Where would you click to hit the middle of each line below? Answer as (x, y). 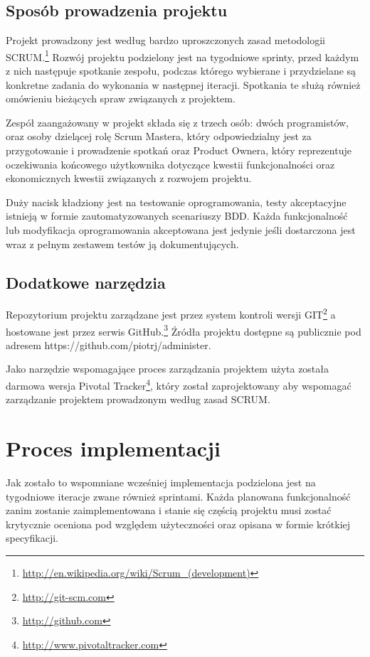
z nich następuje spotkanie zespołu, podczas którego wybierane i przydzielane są (181, 71)
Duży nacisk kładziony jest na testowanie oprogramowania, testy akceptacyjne (176, 202)
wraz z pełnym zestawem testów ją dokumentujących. (122, 244)
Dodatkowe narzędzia (86, 282)
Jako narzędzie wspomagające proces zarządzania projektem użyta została (168, 369)
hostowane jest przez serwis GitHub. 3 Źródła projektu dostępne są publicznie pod (184, 330)
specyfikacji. (32, 538)
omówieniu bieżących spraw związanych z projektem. (121, 98)
